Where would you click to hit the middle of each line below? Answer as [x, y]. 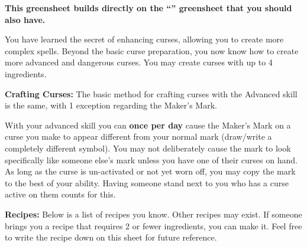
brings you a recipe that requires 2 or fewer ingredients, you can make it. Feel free [153, 225]
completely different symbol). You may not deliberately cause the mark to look [148, 148]
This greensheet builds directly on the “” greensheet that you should [148, 8]
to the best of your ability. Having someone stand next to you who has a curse [147, 182]
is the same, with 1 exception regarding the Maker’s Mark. [111, 105]
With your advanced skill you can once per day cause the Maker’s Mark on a [148, 125]
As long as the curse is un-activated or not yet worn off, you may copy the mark [150, 171]
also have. [25, 19]
